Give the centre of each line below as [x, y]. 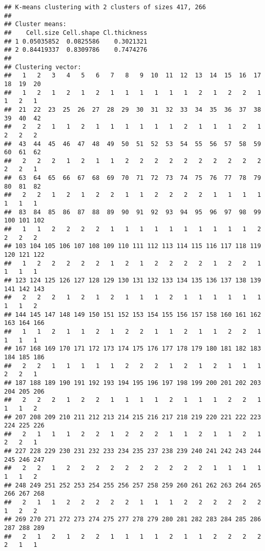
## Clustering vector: [43, 67]
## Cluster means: [35, 24]
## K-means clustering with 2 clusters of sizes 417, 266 [105, 7]
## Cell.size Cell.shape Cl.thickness [76, 33]
